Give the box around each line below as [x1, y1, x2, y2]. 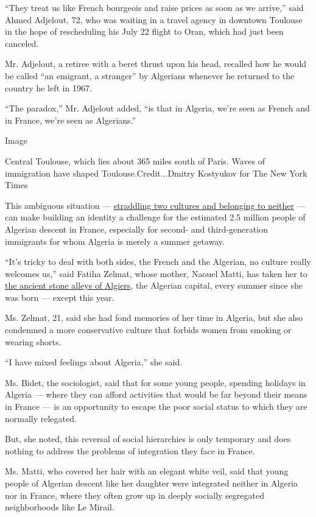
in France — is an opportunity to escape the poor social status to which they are [5, 400, 307, 413]
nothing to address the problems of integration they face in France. [5, 444, 255, 457]
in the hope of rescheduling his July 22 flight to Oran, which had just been [5, 25, 284, 38]
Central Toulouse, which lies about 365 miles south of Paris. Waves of [5, 154, 265, 167]
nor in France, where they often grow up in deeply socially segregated [5, 488, 264, 501]
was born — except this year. [5, 290, 114, 303]
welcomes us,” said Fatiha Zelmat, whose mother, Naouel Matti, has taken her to [5, 267, 307, 280]
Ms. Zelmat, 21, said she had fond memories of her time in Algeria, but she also [5, 311, 303, 324]
